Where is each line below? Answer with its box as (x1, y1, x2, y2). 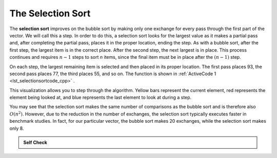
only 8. (9, 125, 24, 131)
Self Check (23, 140, 47, 146)
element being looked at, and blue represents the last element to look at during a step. (9, 95, 192, 101)
